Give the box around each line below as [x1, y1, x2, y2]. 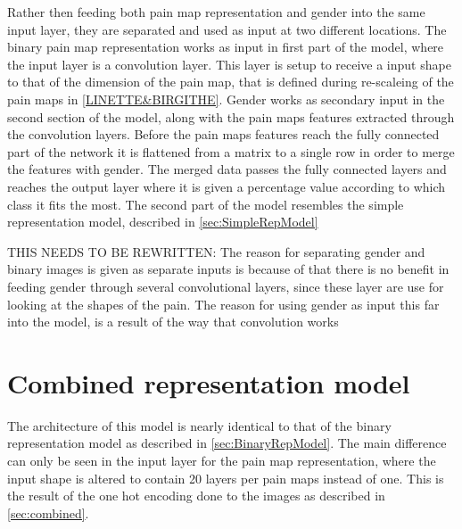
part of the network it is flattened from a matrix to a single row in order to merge [7, 142, 455, 161]
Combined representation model [7, 364, 410, 401]
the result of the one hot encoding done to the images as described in [7, 486, 385, 505]
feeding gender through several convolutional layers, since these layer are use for [7, 277, 444, 295]
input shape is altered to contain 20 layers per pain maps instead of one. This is [7, 468, 444, 487]
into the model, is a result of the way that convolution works [7, 312, 339, 331]
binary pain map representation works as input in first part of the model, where [7, 37, 444, 56]
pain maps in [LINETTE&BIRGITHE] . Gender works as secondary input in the [7, 89, 445, 108]
